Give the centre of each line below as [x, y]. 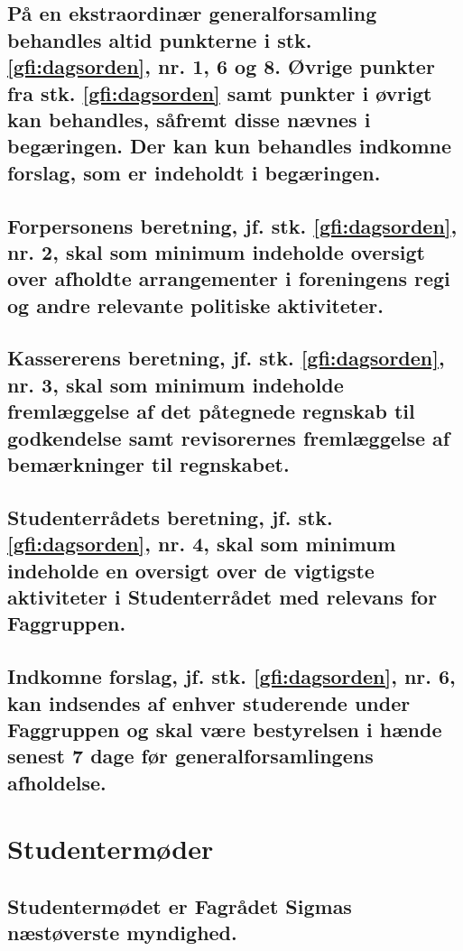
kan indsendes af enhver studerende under [209, 702]
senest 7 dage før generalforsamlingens [190, 756]
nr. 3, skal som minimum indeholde [176, 384]
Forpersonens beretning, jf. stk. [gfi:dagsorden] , [232, 225]
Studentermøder [111, 849]
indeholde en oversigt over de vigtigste [191, 570]
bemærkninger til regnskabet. [148, 464]
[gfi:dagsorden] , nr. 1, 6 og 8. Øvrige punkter [221, 66]
